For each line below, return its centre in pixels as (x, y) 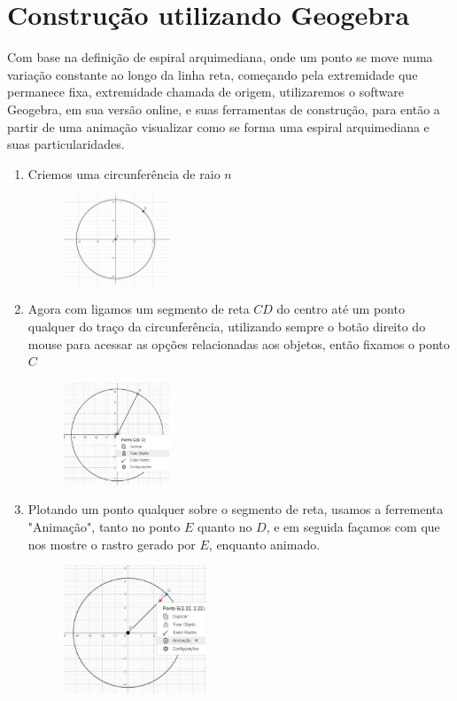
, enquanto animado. (264, 544)
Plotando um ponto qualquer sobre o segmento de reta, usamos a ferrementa (236, 509)
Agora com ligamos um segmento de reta (139, 309)
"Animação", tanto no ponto (104, 526)
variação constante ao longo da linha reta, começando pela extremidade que (213, 74)
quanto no (225, 526)
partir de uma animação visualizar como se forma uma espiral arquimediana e (218, 126)
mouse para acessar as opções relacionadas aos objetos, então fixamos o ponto (239, 343)
